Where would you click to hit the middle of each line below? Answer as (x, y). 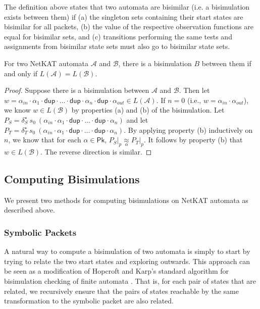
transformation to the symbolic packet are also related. (89, 301)
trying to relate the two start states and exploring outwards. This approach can (127, 261)
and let (137, 119)
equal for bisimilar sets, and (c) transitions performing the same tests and (118, 36)
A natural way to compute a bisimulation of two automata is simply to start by (127, 251)
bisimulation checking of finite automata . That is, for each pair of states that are (130, 280)
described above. (30, 210)
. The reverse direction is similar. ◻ (96, 151)
